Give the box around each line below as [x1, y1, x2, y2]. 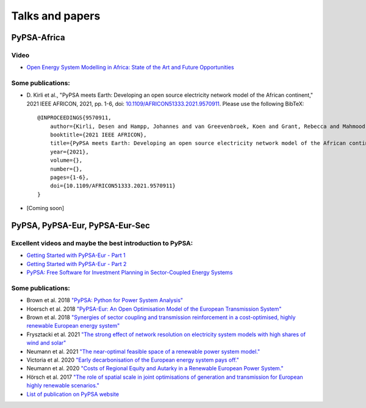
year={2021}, [49, 148, 89, 155]
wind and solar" [26, 339, 66, 346]
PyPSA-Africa [11, 32, 65, 43]
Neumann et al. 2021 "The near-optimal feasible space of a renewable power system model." [26, 348, 260, 355]
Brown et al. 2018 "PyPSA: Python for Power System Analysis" [26, 297, 183, 304]
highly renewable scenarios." [26, 382, 100, 389]
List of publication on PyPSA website [26, 390, 119, 398]
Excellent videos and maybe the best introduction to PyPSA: [11, 239, 193, 247]
